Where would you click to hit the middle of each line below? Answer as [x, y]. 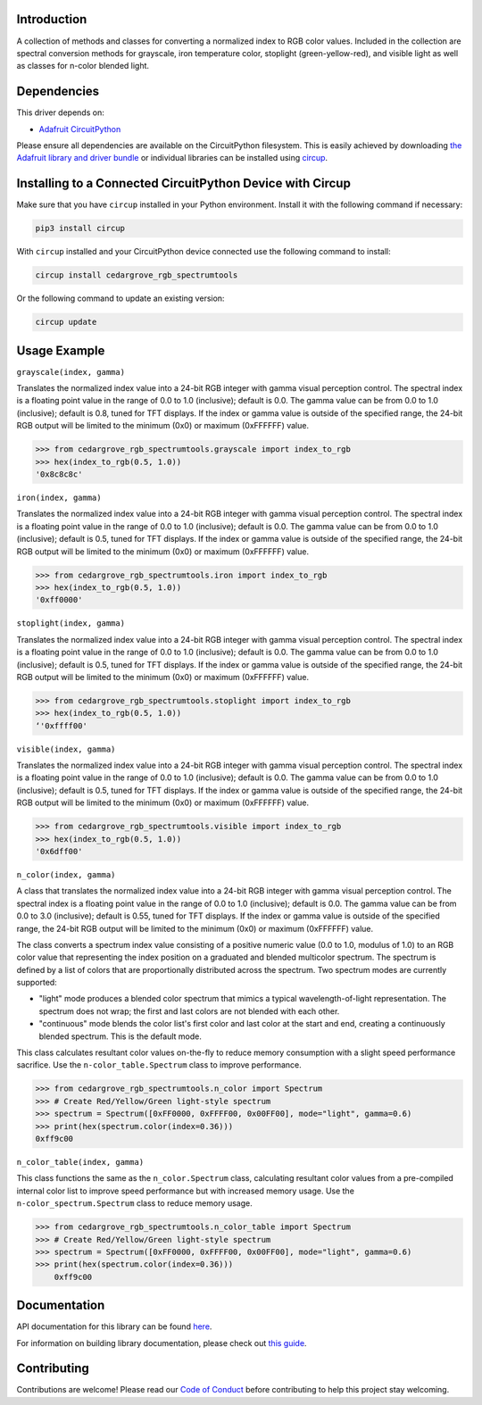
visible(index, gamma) [66, 749]
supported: [37, 983]
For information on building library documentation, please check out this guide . [162, 1343]
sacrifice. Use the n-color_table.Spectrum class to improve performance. [159, 1065]
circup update [66, 322]
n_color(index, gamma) [66, 874]
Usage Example [61, 350]
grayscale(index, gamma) [71, 372]
